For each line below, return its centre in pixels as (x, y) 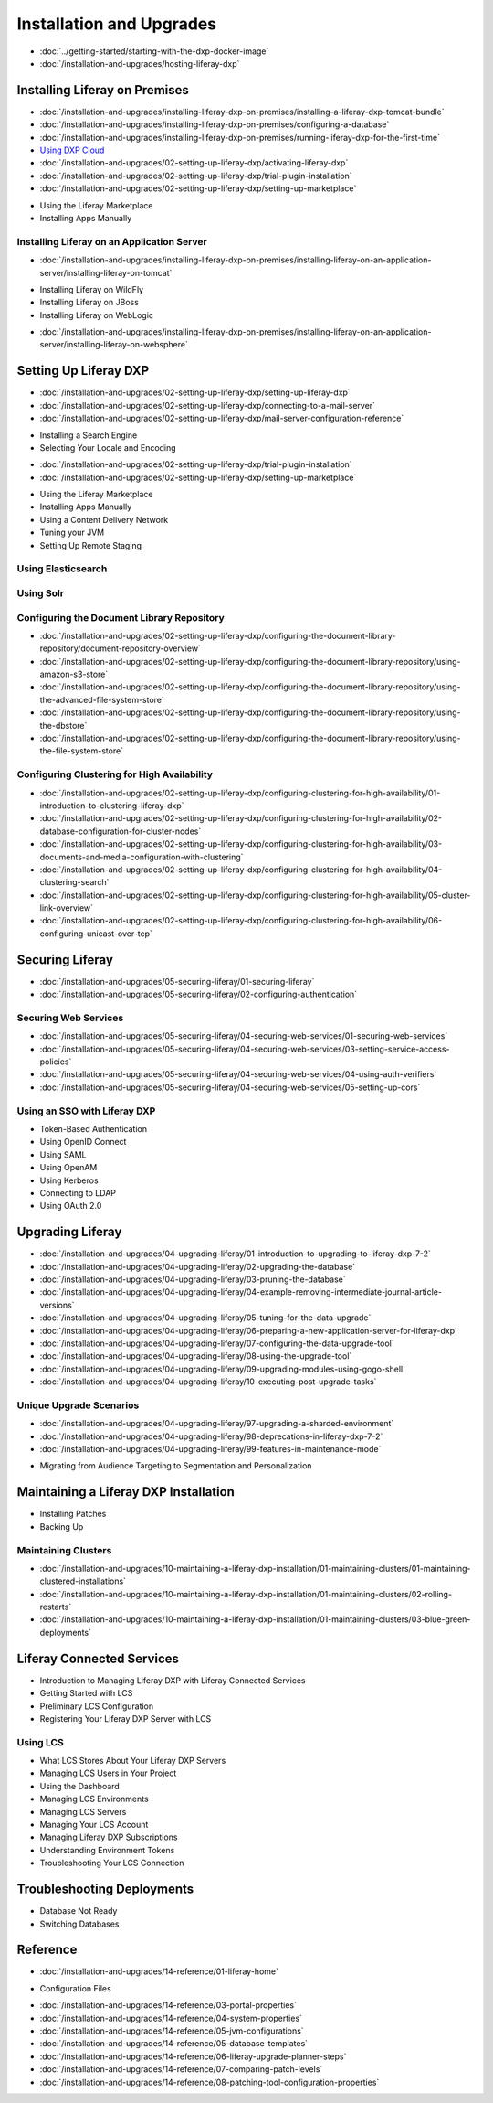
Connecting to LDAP (78, 1192)
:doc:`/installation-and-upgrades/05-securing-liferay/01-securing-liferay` (177, 981)
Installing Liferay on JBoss (89, 303)
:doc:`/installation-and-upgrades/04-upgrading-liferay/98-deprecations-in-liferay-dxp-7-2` (211, 1436)
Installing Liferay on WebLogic (97, 315)
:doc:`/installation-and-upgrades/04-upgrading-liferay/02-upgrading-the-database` (198, 1266)
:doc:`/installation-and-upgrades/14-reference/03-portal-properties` (168, 2005)
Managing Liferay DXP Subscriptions (109, 1837)
